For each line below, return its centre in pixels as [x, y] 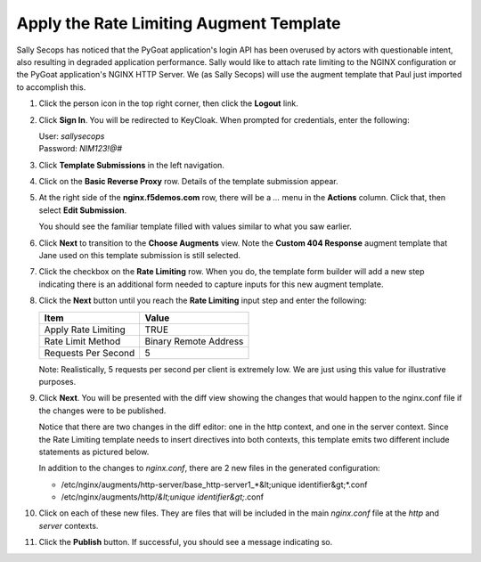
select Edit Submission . [83, 210]
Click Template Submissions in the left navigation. [131, 165]
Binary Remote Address [194, 341]
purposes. [57, 381]
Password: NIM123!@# [80, 149]
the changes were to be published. [102, 411]
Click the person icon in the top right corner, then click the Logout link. [168, 103]
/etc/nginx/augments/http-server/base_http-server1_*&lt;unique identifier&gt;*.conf [214, 485]
